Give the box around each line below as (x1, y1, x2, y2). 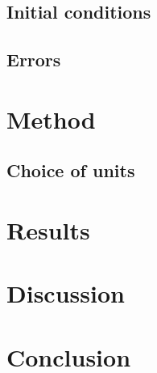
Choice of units (6, 158, 135, 183)
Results (6, 213, 90, 246)
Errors (6, 47, 61, 72)
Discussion (6, 277, 125, 310)
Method (6, 102, 96, 135)
